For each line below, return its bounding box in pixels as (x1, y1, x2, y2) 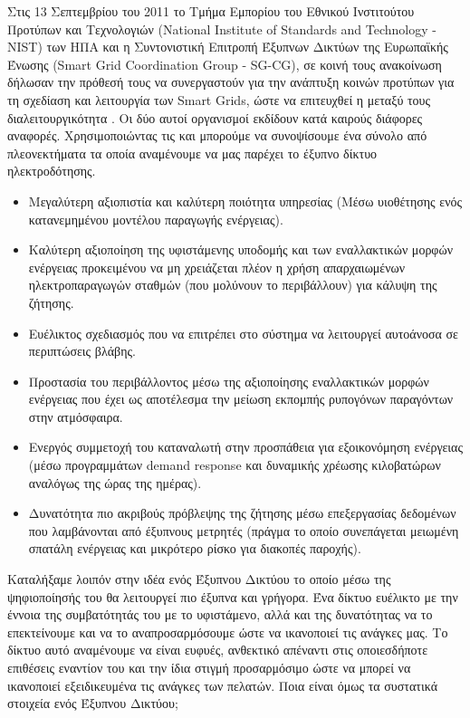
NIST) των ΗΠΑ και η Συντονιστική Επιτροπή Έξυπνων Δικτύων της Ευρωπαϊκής (7, 37, 448, 56)
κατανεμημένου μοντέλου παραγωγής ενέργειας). (28, 209, 283, 228)
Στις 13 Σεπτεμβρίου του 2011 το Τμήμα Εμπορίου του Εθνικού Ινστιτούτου (7, 2, 415, 20)
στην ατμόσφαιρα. (28, 407, 123, 426)
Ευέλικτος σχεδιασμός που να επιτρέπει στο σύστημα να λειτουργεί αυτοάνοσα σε (28, 323, 458, 342)
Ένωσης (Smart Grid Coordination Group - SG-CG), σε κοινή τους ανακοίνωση (7, 54, 442, 73)
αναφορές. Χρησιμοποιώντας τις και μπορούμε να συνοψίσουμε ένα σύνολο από (7, 126, 427, 145)
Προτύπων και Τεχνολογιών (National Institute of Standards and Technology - (7, 19, 436, 38)
